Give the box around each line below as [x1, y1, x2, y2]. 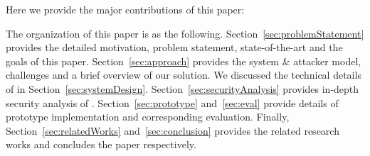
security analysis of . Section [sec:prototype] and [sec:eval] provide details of [6, 95, 339, 110]
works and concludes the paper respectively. [6, 137, 196, 152]
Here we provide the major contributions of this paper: [6, 2, 245, 16]
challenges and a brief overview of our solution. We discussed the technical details [6, 67, 361, 82]
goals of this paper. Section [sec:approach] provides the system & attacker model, [6, 53, 361, 68]
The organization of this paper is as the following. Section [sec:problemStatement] [6, 26, 364, 40]
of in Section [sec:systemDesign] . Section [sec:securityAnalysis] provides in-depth [6, 81, 359, 96]
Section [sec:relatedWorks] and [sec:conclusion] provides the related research [6, 123, 339, 138]
